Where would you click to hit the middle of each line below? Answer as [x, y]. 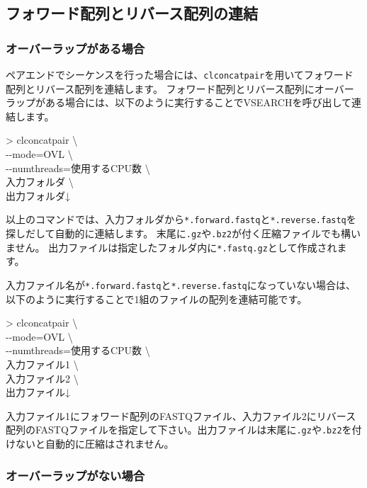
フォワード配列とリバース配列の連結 [132, 13]
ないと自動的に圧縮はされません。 [95, 444]
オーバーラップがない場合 [75, 475]
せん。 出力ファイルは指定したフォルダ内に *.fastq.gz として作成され [176, 247]
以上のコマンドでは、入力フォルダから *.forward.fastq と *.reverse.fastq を [181, 219]
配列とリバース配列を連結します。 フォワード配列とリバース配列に [160, 88]
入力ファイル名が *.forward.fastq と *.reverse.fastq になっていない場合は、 [181, 284]
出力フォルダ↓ [38, 195]
